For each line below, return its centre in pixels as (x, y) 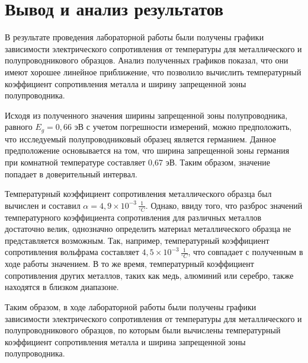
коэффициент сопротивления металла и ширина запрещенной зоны (125, 341)
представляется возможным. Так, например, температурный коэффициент (137, 240)
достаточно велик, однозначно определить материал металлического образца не (148, 229)
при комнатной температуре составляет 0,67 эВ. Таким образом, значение (137, 162)
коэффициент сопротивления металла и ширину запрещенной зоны (126, 83)
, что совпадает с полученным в (246, 252)
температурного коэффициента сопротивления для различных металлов (133, 217)
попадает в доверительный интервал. (71, 173)
